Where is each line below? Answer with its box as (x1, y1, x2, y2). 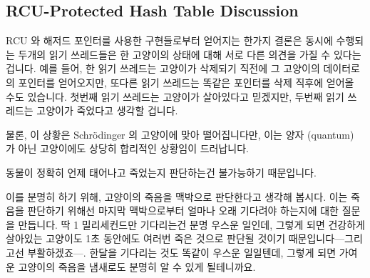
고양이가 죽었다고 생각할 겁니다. (36, 103, 178, 118)
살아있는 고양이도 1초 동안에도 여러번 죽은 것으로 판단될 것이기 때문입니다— (6, 231, 345, 246)
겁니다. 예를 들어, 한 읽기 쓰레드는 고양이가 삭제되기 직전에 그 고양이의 (6, 61, 320, 76)
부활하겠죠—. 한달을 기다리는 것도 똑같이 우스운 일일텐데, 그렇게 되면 (27, 244, 336, 259)
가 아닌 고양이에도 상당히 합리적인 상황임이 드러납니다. (6, 141, 249, 156)
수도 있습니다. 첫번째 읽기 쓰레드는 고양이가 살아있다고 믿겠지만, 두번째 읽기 (6, 89, 344, 104)
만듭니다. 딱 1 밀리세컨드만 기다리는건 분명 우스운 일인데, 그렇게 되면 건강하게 (18, 217, 365, 232)
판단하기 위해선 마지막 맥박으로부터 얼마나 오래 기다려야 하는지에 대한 (27, 203, 339, 218)
